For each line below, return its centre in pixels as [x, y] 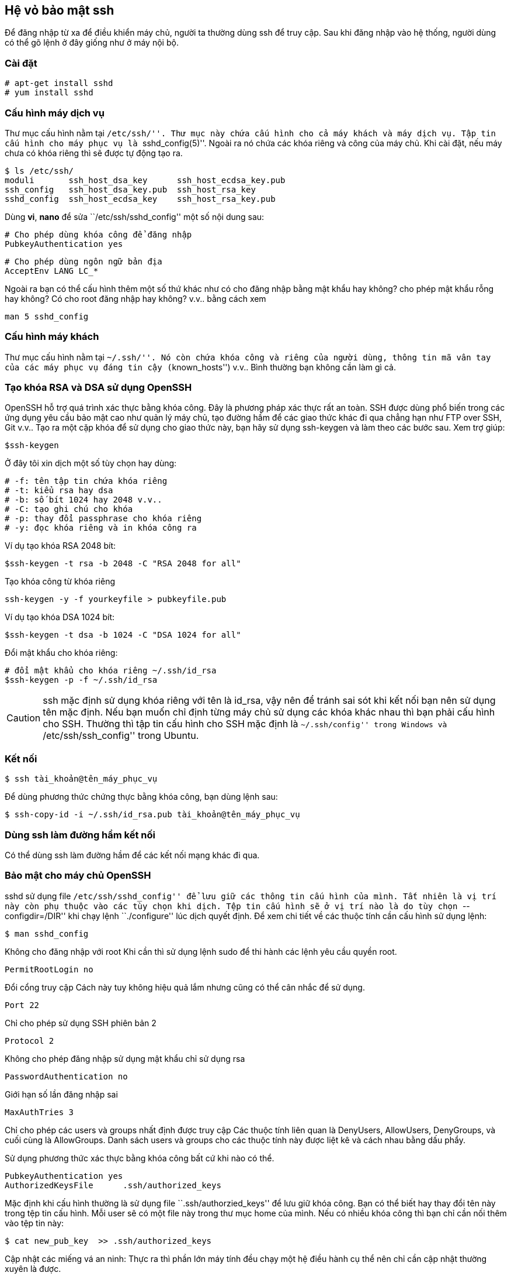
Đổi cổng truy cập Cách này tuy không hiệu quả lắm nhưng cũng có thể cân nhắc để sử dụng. [185, 987]
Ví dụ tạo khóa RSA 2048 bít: [60, 546]
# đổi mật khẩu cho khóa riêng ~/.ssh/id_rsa [111, 671]
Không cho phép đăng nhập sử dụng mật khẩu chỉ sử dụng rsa [125, 1058]
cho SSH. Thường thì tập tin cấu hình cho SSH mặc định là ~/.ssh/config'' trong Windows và [245, 724]
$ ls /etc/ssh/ [39, 171]
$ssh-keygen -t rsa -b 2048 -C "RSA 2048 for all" [123, 564]
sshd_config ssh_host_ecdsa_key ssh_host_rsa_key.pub [140, 199]
